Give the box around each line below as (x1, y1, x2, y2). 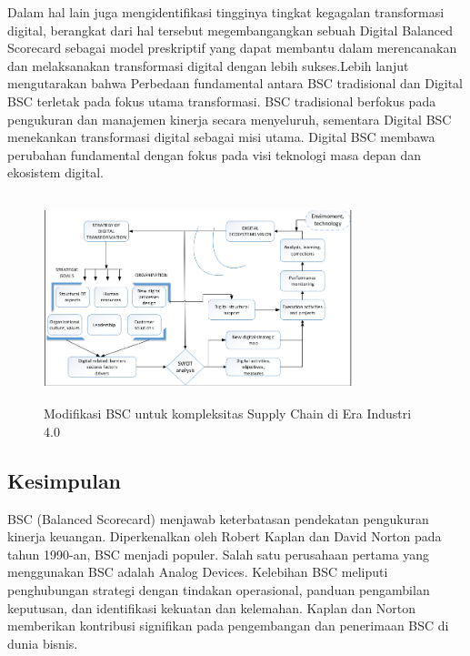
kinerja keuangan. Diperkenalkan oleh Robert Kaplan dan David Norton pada (7, 527, 442, 546)
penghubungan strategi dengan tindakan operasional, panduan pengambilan (7, 580, 430, 600)
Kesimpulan (7, 466, 122, 494)
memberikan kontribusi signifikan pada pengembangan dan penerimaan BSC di (7, 616, 449, 635)
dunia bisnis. (7, 633, 78, 652)
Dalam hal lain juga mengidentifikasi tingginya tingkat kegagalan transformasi (7, 3, 445, 21)
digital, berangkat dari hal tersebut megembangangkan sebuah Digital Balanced (7, 20, 453, 39)
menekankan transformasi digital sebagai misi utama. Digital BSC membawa (7, 127, 435, 146)
